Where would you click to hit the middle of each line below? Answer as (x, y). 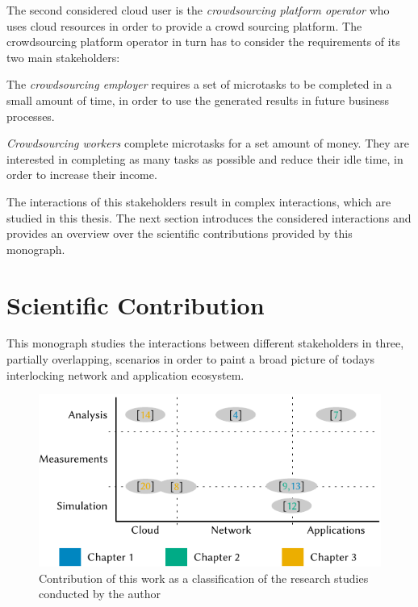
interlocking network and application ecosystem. (125, 374)
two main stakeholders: (63, 57)
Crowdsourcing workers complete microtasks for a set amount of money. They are (208, 143)
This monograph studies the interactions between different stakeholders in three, (205, 343)
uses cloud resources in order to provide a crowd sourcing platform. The (184, 25)
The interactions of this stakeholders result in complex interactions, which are (199, 201)
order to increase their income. (82, 175)
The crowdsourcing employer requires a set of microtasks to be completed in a (199, 84)
